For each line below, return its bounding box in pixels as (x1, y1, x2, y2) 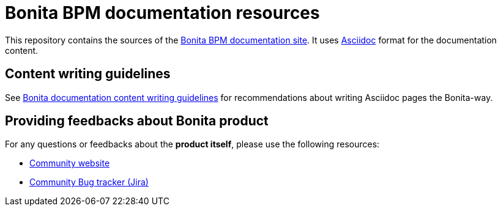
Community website (29, 158, 110, 169)
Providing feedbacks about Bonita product (5, 113, 269, 129)
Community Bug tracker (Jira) (29, 177, 149, 188)
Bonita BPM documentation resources (5, 2, 320, 23)
